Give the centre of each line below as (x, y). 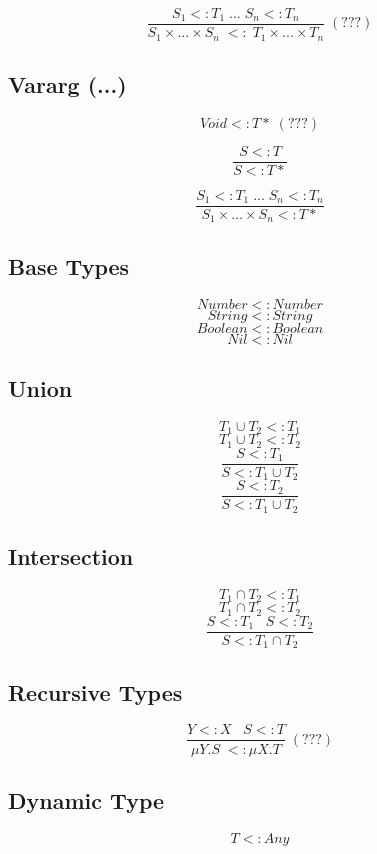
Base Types (69, 265)
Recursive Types (95, 691)
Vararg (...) (67, 83)
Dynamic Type (86, 799)
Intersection (71, 556)
